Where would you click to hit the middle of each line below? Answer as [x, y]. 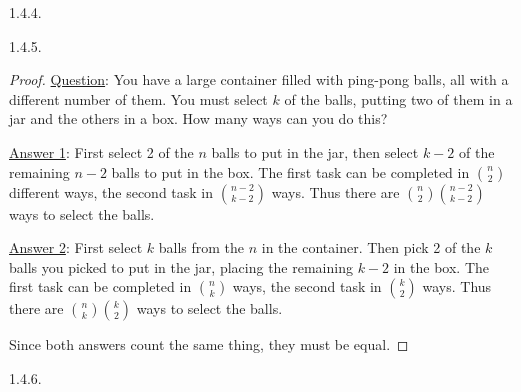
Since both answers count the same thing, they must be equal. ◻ [209, 344]
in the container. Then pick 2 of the [371, 247]
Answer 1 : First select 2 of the [101, 151]
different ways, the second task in [111, 191]
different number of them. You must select [138, 98]
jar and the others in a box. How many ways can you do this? [198, 118]
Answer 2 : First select [76, 247]
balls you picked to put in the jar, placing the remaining [181, 266]
